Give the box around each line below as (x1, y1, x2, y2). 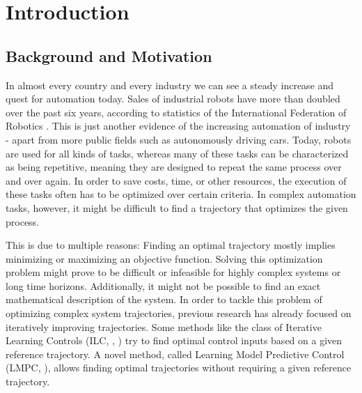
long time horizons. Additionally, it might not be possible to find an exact (6, 278, 321, 293)
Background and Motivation (6, 45, 212, 66)
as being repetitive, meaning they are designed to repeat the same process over (6, 160, 342, 174)
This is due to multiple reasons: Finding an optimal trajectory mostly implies (6, 238, 336, 252)
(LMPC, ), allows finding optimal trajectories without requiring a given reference (6, 360, 352, 375)
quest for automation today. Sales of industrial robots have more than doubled (6, 91, 340, 106)
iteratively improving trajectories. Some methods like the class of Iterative (6, 319, 322, 334)
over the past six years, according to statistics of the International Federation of (6, 105, 347, 119)
